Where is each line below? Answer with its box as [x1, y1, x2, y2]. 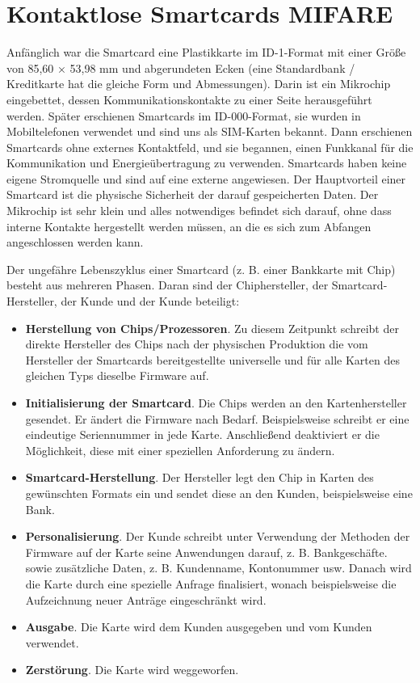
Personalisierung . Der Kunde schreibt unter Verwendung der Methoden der [25, 528, 410, 545]
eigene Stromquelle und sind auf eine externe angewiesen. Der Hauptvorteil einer [6, 170, 406, 187]
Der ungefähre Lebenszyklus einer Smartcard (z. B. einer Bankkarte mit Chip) [6, 260, 396, 277]
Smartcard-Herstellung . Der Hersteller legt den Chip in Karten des [25, 469, 374, 486]
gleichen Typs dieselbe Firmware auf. [25, 367, 209, 384]
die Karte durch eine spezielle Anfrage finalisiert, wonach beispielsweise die [25, 575, 397, 592]
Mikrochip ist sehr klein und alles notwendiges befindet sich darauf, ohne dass [6, 202, 392, 219]
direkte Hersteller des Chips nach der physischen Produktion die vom [25, 335, 368, 352]
